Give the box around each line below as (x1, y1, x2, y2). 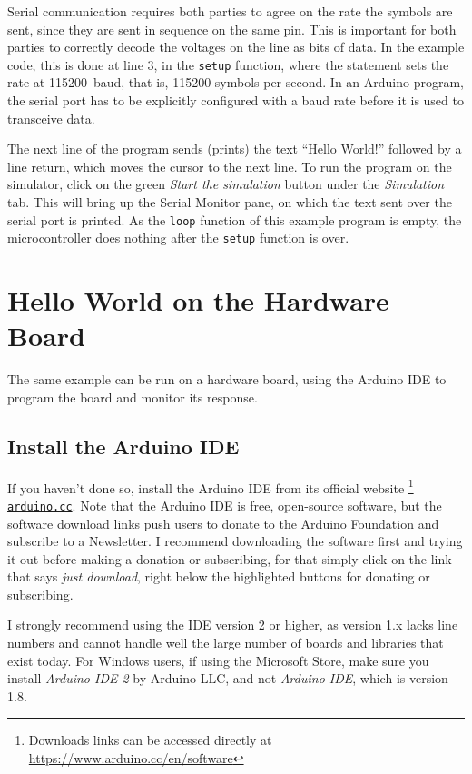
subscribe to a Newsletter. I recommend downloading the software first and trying (7, 531, 463, 551)
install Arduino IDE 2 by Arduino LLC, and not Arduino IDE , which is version (7, 669, 448, 688)
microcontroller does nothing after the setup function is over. (7, 228, 349, 247)
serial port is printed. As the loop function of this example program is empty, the (7, 210, 462, 229)
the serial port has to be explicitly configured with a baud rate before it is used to (7, 91, 464, 110)
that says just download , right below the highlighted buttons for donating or (7, 567, 430, 586)
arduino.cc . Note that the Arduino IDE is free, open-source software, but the (7, 495, 442, 514)
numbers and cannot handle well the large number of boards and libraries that (7, 633, 444, 652)
